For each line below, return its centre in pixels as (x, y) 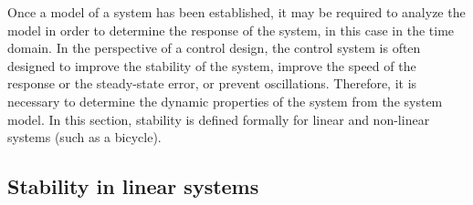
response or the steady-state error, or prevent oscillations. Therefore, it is (212, 83)
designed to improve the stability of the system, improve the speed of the (212, 65)
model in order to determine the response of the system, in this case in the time (231, 30)
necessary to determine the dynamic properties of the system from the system (225, 101)
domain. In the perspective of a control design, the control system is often (214, 48)
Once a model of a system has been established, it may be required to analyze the (236, 12)
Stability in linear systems (133, 186)
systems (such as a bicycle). (84, 137)
